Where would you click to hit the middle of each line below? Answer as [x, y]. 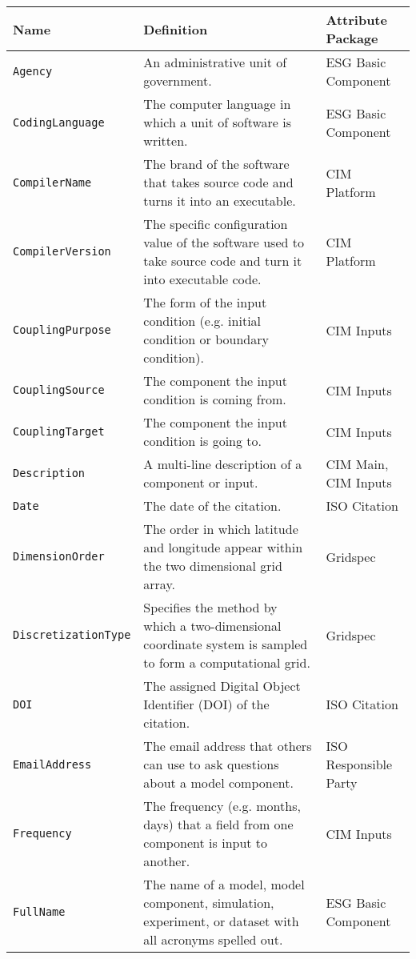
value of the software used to [224, 242]
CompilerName [52, 182]
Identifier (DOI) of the [206, 704]
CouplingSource [59, 390]
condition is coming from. [215, 399]
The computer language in [217, 104]
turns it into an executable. [220, 201]
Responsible [359, 764]
